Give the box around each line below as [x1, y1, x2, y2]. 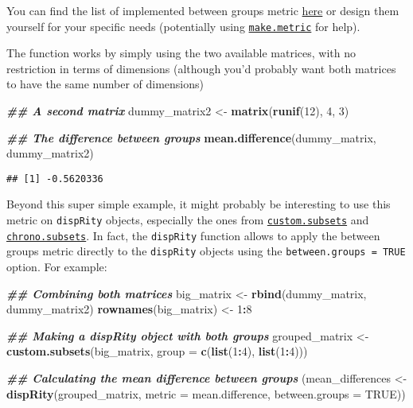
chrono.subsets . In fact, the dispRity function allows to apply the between [6, 227, 380, 243]
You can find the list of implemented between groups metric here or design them [6, 2, 399, 18]
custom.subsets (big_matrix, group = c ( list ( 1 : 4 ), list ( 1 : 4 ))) [6, 343, 308, 359]
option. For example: [6, 258, 107, 275]
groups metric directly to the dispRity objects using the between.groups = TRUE [6, 243, 406, 259]
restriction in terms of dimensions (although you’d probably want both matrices [6, 60, 396, 76]
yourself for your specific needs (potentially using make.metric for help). [6, 17, 360, 34]
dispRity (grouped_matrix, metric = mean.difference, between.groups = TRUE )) [6, 385, 406, 402]
